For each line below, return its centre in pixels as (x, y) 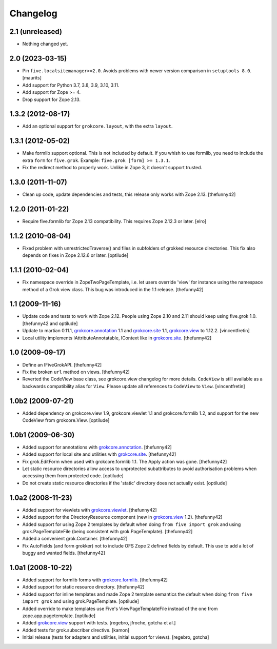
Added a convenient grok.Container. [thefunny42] (75, 539)
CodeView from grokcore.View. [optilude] (66, 420)
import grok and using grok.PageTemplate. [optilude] (81, 601)
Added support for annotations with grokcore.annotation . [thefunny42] (97, 447)
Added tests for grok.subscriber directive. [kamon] (76, 630)
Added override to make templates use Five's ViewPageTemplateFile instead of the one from (120, 609)
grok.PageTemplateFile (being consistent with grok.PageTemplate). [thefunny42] (107, 531)
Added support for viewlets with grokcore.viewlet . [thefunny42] (90, 510)
